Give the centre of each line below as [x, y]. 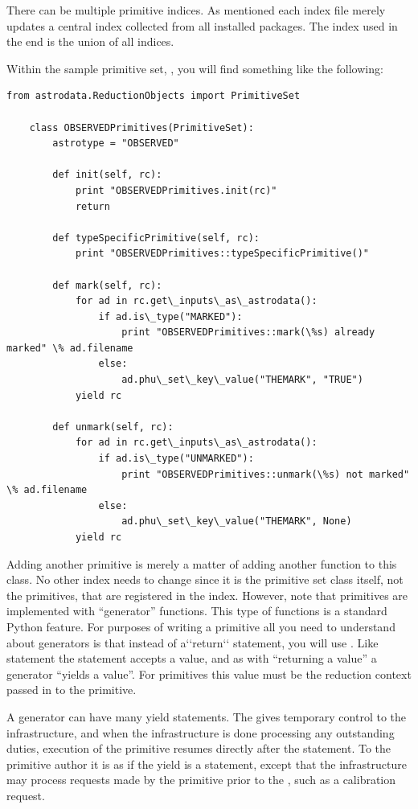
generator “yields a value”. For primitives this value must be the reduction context [209, 673]
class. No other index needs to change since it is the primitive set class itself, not [205, 579]
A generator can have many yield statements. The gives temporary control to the [206, 716]
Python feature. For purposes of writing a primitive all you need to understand [201, 626]
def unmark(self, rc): [113, 427]
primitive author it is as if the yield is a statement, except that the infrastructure [207, 764]
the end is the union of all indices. [90, 41]
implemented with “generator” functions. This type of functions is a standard [197, 611]
